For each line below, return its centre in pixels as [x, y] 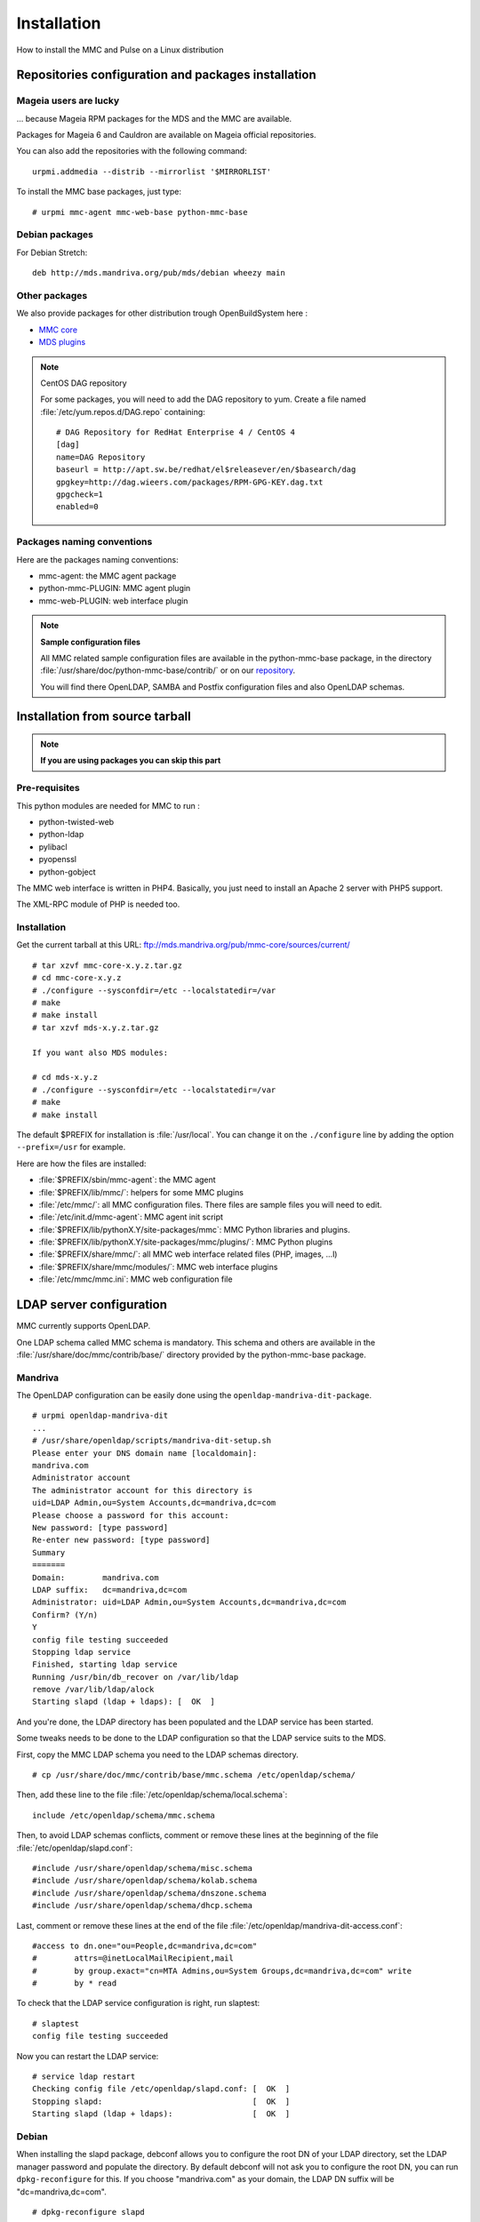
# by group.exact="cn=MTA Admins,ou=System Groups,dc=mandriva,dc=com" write [222, 1970]
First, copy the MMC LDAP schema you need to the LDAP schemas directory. [157, 1754]
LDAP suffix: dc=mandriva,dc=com [110, 1590]
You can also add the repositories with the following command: [132, 151]
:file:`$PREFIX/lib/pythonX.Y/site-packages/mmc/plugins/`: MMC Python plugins [186, 1242]
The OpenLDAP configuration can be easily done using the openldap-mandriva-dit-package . [194, 1395]
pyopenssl [58, 859]
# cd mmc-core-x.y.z [77, 978]
